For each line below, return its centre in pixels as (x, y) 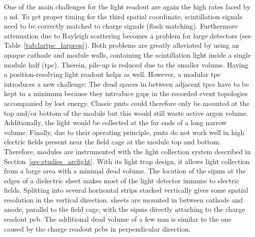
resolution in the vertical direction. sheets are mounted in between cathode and (124, 199)
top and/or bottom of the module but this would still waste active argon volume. (126, 113)
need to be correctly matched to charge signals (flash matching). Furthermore (121, 26)
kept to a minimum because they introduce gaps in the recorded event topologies (126, 93)
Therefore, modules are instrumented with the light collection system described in (127, 151)
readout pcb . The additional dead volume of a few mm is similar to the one (118, 219)
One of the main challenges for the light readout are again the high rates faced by (127, 6)
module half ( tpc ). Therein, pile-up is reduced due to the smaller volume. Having (126, 64)
